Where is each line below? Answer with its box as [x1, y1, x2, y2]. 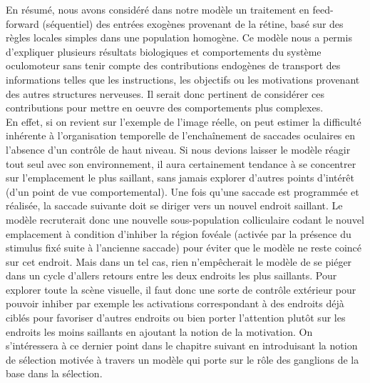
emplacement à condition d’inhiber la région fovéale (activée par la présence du [6, 226, 351, 241]
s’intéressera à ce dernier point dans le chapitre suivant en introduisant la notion [6, 338, 358, 353]
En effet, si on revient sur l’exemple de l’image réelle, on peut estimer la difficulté [6, 114, 361, 129]
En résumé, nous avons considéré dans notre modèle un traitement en [6, 2, 309, 16]
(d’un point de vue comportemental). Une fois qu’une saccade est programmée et [6, 184, 359, 199]
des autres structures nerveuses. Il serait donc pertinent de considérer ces [6, 86, 325, 101]
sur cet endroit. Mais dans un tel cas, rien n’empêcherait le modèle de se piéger [6, 254, 352, 269]
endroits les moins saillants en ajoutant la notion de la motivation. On [6, 324, 313, 339]
